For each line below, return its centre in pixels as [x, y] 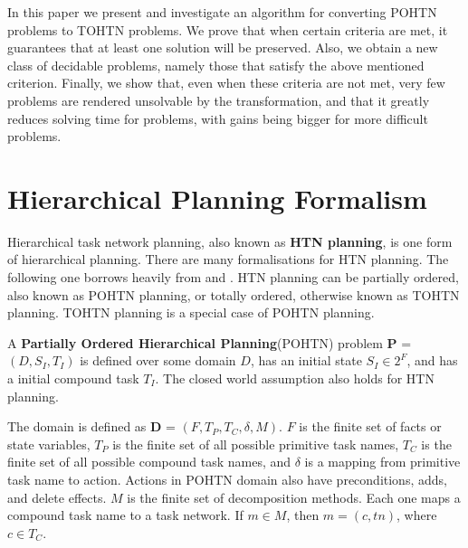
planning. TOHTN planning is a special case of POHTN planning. [191, 312]
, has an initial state [306, 360]
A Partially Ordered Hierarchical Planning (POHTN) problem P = [210, 342]
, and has [432, 360]
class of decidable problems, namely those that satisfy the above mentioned [216, 65]
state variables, [49, 444]
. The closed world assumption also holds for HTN [295, 378]
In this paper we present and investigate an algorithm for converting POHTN [222, 12]
